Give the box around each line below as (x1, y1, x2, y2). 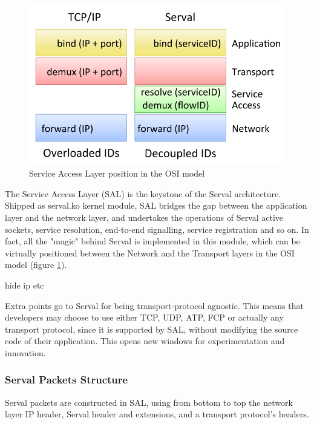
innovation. (5, 346, 46, 359)
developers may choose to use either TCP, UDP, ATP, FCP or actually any (5, 311, 284, 324)
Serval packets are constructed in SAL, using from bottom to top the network (5, 396, 293, 408)
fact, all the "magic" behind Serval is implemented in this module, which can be (5, 235, 300, 247)
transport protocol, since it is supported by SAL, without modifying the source (5, 322, 298, 335)
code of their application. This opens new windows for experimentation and (5, 334, 285, 347)
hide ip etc (5, 278, 44, 291)
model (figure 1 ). (5, 258, 67, 271)
